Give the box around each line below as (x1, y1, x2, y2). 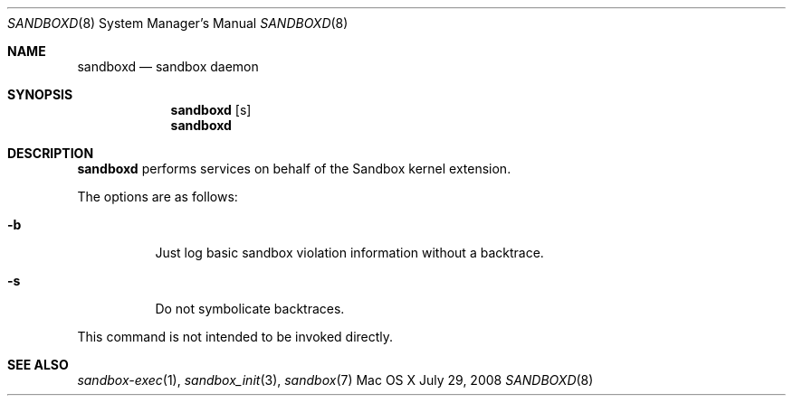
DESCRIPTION (7, 145, 94, 161)
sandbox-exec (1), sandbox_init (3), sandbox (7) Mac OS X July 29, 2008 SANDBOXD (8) (77, 372, 594, 388)
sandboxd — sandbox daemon (77, 59, 259, 74)
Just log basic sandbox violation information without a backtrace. (155, 245, 544, 260)
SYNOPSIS (7, 87, 73, 102)
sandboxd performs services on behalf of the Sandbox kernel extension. (77, 161, 511, 176)
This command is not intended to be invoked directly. (77, 329, 394, 344)
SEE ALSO (7, 357, 69, 372)
